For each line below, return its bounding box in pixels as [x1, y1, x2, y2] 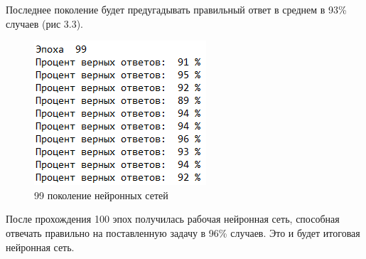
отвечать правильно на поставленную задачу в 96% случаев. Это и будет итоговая [6, 225, 360, 240]
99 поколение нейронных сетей [34, 187, 168, 202]
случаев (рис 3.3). [6, 16, 83, 31]
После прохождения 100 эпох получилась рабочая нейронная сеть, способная [6, 211, 340, 226]
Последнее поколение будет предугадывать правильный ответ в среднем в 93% [6, 2, 347, 16]
